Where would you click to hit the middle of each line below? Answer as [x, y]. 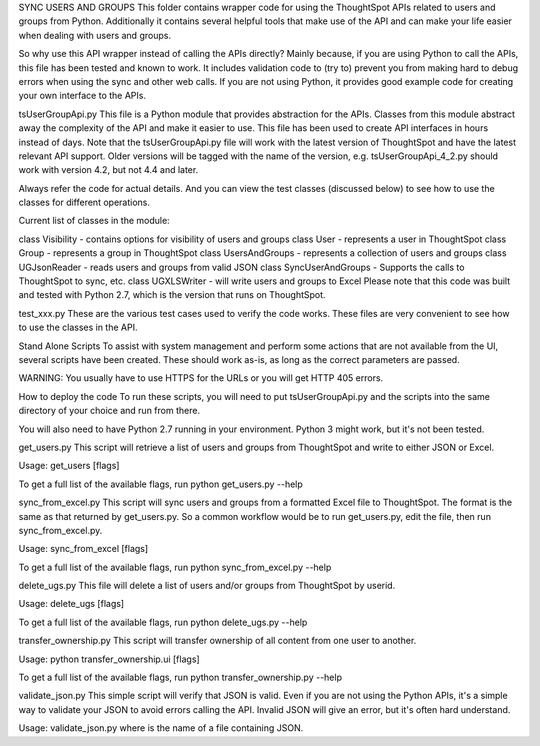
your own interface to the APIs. [82, 96]
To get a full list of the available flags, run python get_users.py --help [161, 484]
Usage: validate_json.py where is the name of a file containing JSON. [161, 728]
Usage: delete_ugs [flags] [71, 604]
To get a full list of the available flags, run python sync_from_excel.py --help [175, 567]
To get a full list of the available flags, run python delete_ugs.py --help [163, 622]
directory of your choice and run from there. [109, 411]
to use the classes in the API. [78, 327]
